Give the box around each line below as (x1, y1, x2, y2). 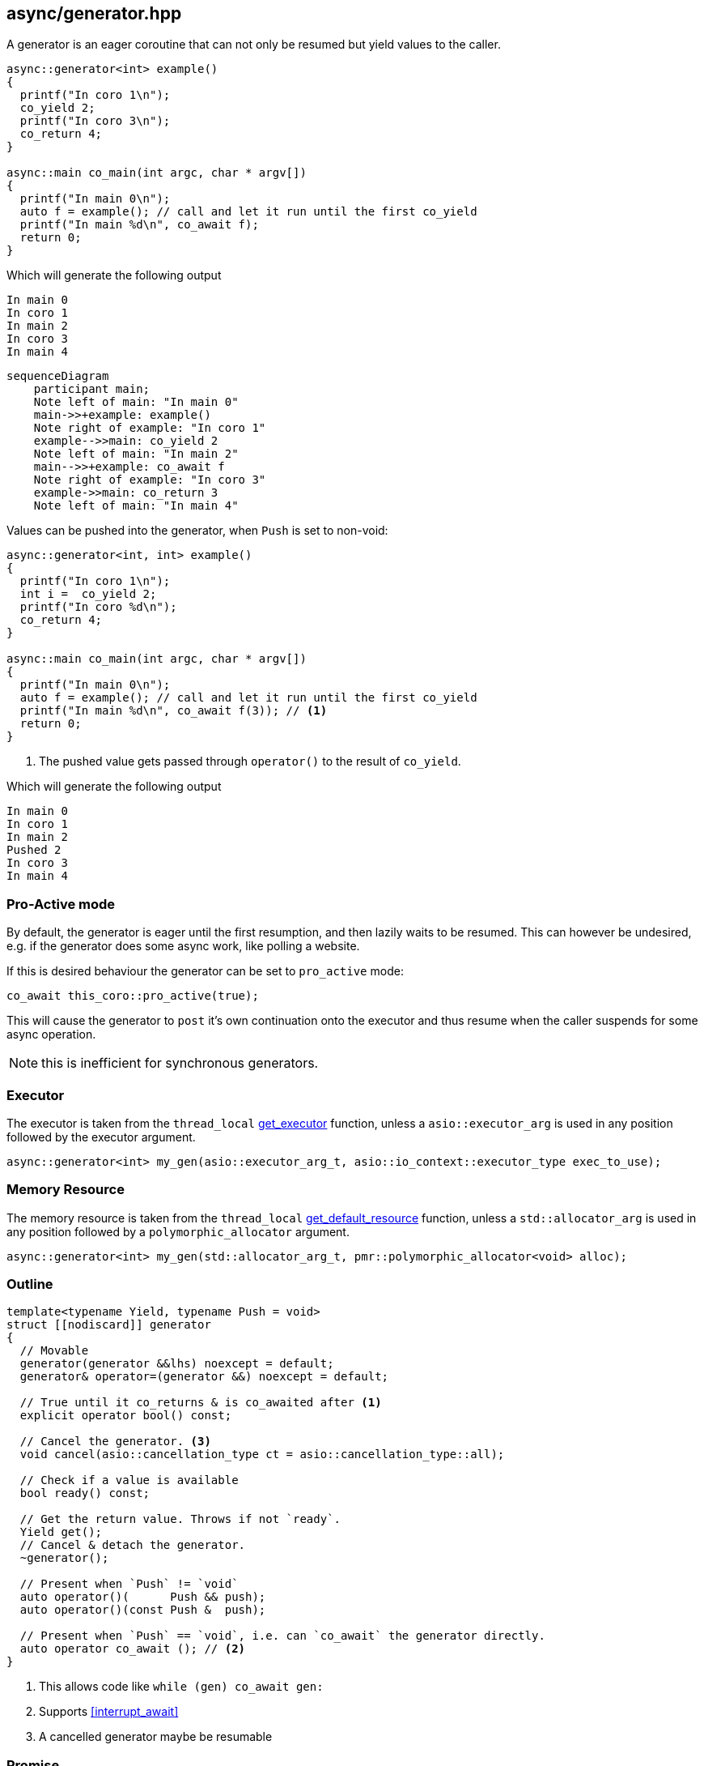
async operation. (6, 1027, 96, 1042)
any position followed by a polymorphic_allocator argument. (6, 1224, 350, 1239)
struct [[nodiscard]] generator (6, 1318, 211, 1332)
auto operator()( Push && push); (19, 1590, 266, 1604)
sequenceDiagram (6, 369, 109, 383)
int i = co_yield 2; (19, 587, 157, 601)
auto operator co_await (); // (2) (19, 1642, 246, 1656)
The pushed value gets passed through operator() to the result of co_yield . (39, 754, 461, 769)
